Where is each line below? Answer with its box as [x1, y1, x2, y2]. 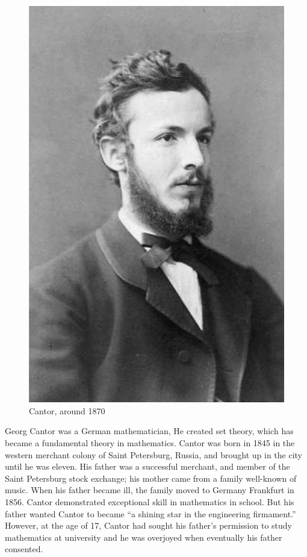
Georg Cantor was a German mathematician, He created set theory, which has [5, 425, 294, 437]
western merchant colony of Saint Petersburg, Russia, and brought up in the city [5, 448, 303, 461]
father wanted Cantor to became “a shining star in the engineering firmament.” [5, 507, 296, 520]
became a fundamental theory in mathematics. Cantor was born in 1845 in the [5, 437, 295, 449]
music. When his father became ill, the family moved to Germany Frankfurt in [5, 484, 294, 496]
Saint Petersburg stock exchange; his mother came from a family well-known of [5, 471, 297, 484]
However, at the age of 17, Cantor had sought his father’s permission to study [5, 519, 292, 532]
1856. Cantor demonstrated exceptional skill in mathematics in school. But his [5, 496, 294, 508]
